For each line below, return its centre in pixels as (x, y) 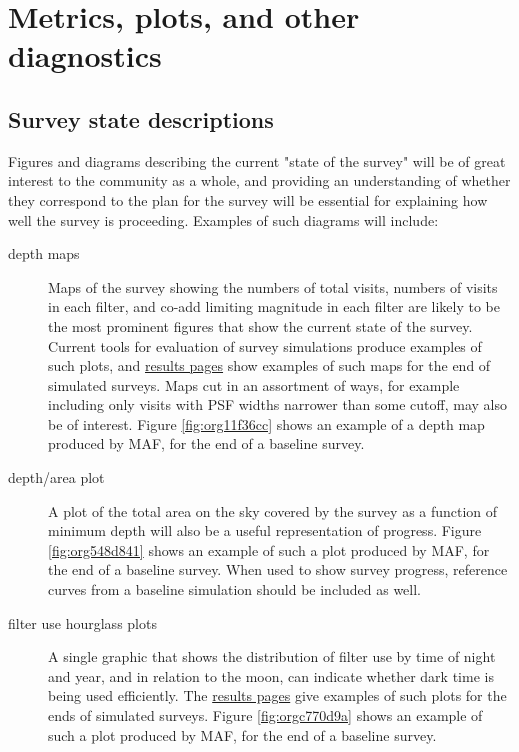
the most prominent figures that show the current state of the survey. (260, 325)
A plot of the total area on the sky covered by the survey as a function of (273, 510)
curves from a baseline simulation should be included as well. (235, 589)
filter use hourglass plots (82, 622)
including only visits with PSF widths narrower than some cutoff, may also (278, 404)
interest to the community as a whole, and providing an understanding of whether (259, 180)
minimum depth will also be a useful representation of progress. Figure (265, 530)
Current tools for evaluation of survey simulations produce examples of (265, 345)
